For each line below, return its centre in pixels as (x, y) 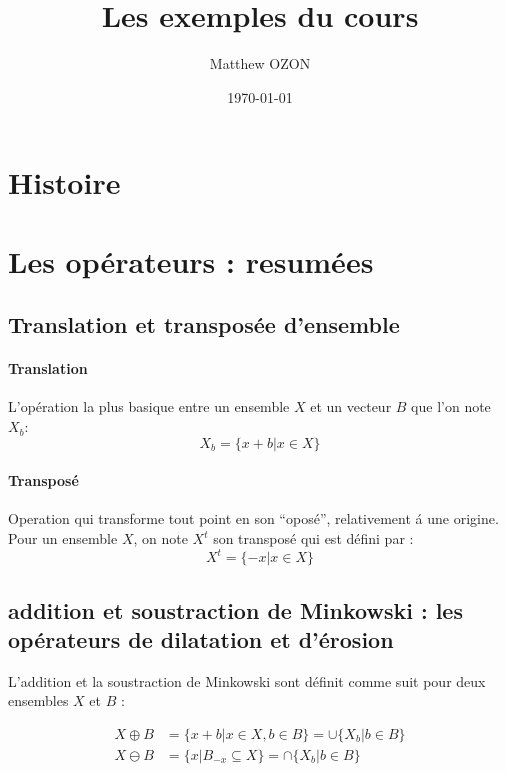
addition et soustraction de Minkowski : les (235, 609)
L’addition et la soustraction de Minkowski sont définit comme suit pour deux (247, 680)
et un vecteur (351, 406)
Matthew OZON (260, 63)
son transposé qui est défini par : (313, 538)
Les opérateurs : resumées (191, 260)
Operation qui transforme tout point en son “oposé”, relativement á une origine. (253, 518)
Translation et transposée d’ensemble (204, 324)
